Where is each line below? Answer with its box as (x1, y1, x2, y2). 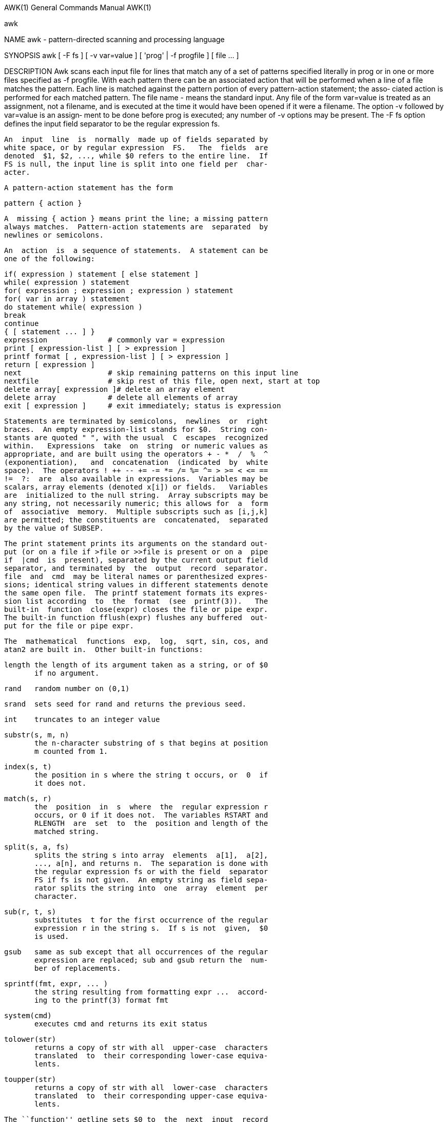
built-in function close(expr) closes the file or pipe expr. (4, 605, 268, 613)
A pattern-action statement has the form (4, 184, 173, 192)
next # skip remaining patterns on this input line (4, 369, 299, 377)
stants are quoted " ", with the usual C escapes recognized (4, 433, 268, 442)
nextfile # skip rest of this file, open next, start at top (4, 377, 320, 385)
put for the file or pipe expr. (4, 622, 134, 630)
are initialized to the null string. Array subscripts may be (4, 491, 268, 499)
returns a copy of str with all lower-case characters (34, 1083, 268, 1092)
